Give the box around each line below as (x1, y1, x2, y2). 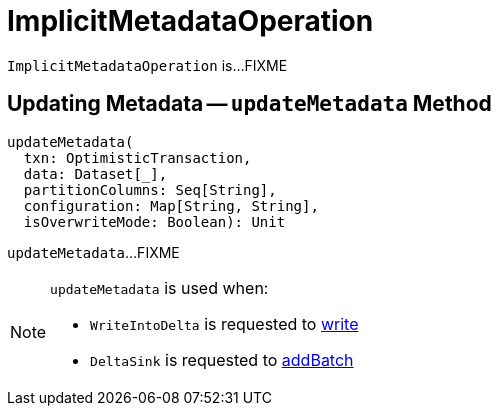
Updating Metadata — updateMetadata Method (7, 91, 492, 117)
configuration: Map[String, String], (23, 197, 319, 214)
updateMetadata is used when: (50, 277, 269, 298)
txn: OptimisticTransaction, (23, 149, 252, 166)
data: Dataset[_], (23, 165, 168, 182)
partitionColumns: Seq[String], (23, 181, 277, 198)
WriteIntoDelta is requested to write (90, 313, 359, 334)
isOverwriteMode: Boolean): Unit (23, 213, 286, 230)
